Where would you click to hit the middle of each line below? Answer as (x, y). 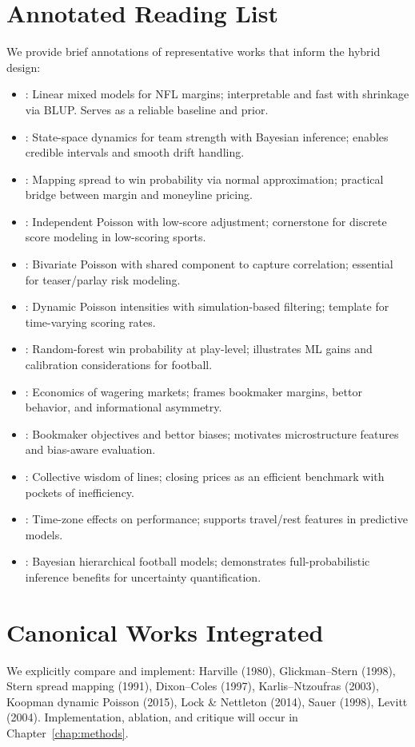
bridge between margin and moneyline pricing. (139, 195)
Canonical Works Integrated (165, 632)
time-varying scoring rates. (90, 322)
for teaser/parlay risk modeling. (103, 279)
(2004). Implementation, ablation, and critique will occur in (152, 717)
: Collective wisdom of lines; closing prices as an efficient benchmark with (205, 476)
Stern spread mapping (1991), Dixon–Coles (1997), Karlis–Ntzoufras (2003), (193, 686)
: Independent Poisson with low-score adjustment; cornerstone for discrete (206, 221)
